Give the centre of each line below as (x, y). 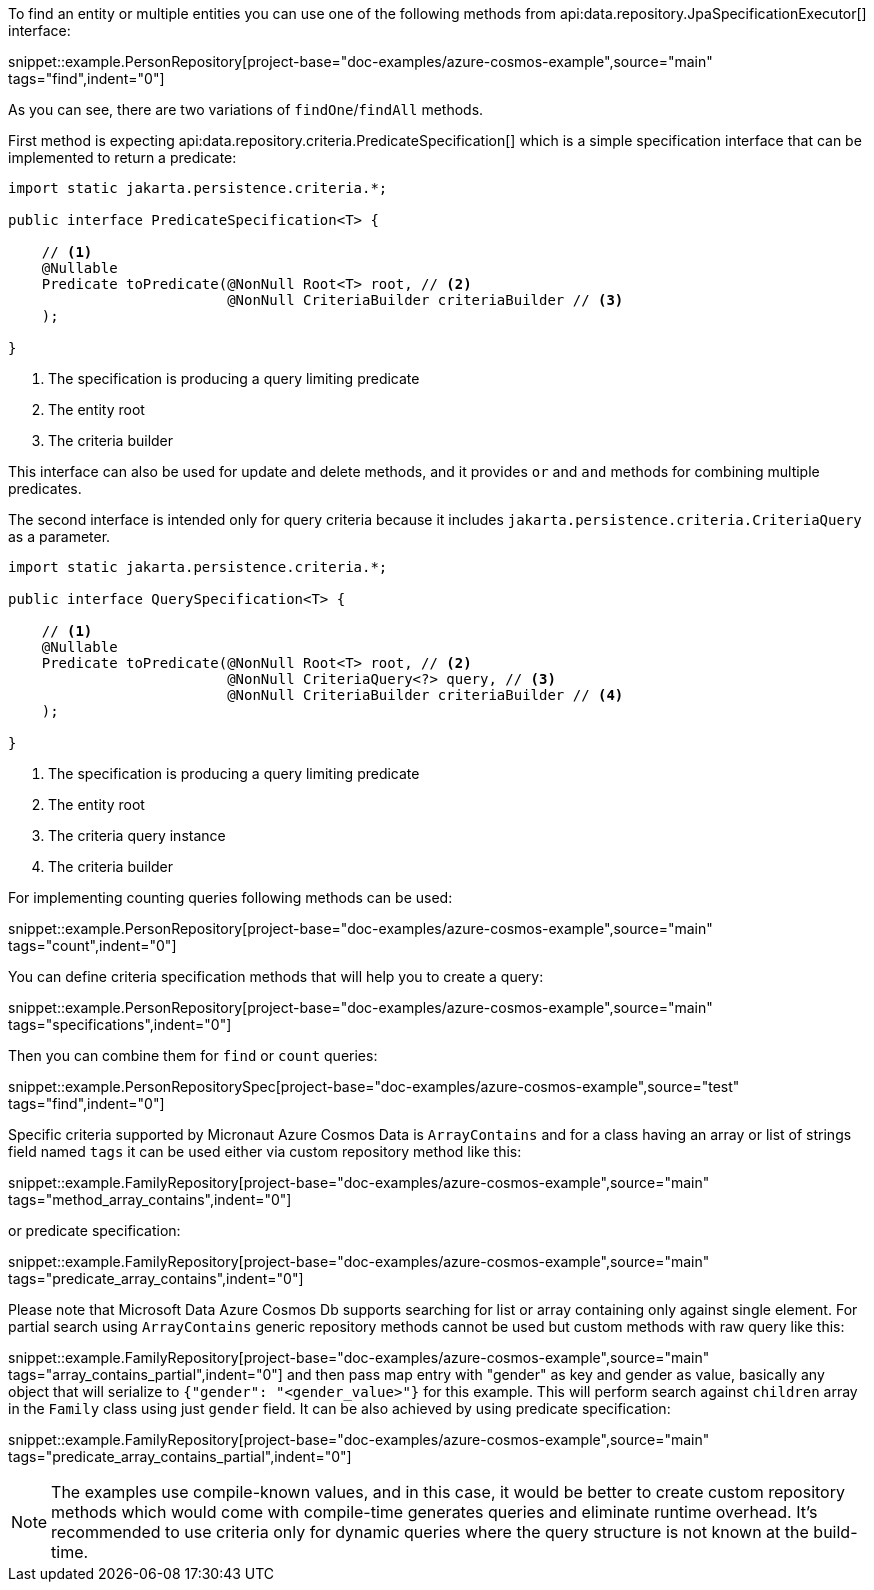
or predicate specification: (94, 1230)
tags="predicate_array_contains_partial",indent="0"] (180, 1456)
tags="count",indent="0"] (92, 945)
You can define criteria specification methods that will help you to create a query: (276, 976)
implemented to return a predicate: (122, 157)
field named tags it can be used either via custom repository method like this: (265, 1151)
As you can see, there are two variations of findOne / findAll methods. (246, 109)
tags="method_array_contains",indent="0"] (150, 1199)
